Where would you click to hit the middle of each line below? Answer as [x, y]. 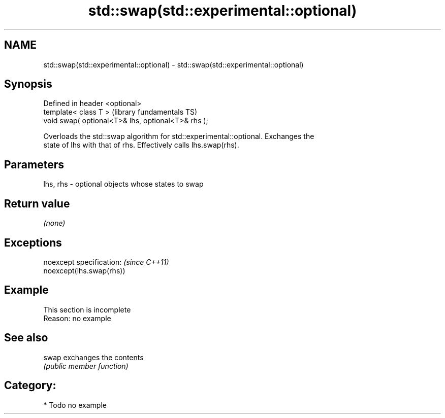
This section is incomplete [87, 309]
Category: [30, 386]
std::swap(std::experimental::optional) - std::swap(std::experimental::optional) [173, 64]
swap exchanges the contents [93, 357]
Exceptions [33, 242]
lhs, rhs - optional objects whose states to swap [123, 184]
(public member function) [86, 366]
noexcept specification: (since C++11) [106, 262]
